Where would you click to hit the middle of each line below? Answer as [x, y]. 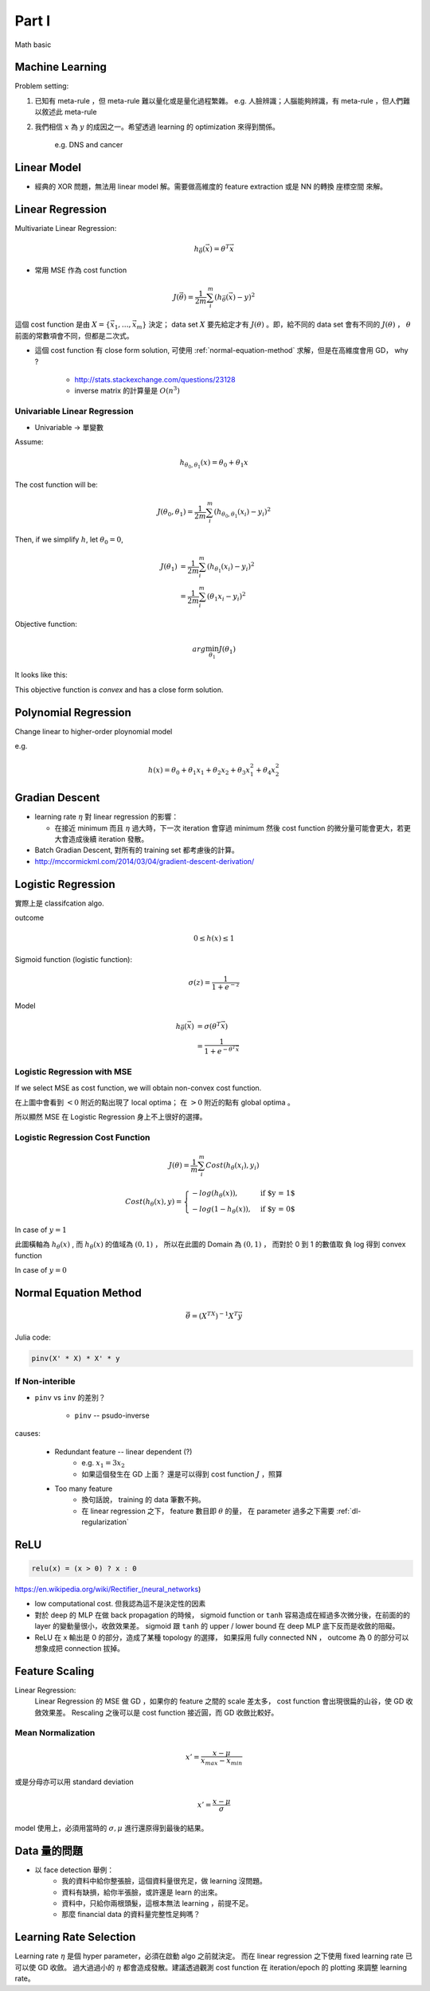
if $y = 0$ [278, 1209]
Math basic [33, 45]
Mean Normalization [55, 1733]
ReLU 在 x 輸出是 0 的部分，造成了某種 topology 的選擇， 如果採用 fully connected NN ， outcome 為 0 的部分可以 [222, 1637]
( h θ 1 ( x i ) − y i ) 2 [231, 567]
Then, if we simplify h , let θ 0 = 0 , [69, 540]
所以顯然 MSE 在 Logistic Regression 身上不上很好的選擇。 [111, 1117]
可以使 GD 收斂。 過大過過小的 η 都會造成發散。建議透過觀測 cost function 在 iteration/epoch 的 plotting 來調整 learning [211, 1967]
